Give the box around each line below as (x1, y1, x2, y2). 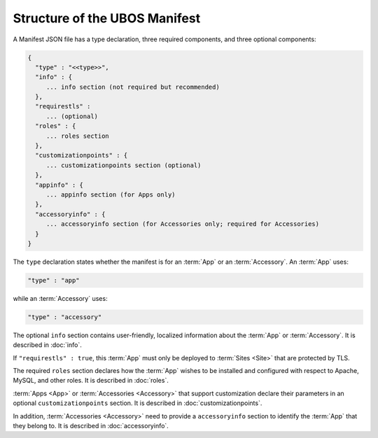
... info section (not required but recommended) (45, 83, 220, 91)
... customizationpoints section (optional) (45, 161, 202, 169)
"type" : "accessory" (27, 313, 102, 321)
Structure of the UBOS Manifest (13, 10, 201, 26)
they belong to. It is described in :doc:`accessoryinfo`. (13, 422, 169, 430)
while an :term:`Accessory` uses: (13, 294, 108, 302)
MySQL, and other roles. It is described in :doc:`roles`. (13, 376, 169, 385)
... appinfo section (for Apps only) (45, 191, 176, 199)
